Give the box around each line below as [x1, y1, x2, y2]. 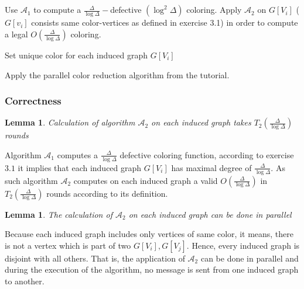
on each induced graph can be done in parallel [128, 208, 292, 220]
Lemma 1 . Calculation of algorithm [5, 116, 135, 128]
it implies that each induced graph [18, 161, 142, 173]
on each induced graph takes [151, 116, 251, 128]
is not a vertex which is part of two [5, 239, 131, 251]
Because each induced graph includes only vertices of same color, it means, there [5, 228, 294, 240]
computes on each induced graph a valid [73, 174, 218, 186]
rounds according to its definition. [46, 187, 168, 199]
